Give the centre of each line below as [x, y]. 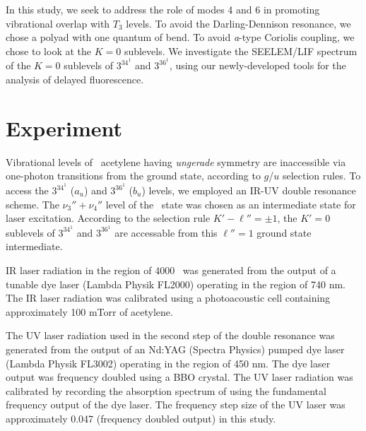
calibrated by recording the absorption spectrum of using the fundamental [166, 390]
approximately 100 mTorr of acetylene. [89, 311]
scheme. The [33, 204]
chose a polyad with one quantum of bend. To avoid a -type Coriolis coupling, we [180, 37]
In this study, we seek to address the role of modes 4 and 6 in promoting [163, 9]
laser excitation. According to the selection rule [108, 218]
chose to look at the [49, 51]
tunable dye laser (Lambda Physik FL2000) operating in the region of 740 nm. [176, 284]
